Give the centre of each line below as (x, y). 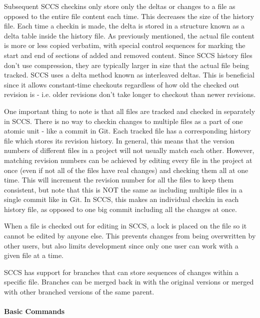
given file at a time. (34, 255)
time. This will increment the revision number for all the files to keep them (119, 180)
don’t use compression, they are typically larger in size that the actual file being (127, 65)
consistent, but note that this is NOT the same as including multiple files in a (123, 189)
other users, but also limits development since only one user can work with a (121, 245)
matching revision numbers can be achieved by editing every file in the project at (128, 160)
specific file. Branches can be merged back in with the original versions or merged (129, 282)
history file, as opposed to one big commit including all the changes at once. (120, 209)
